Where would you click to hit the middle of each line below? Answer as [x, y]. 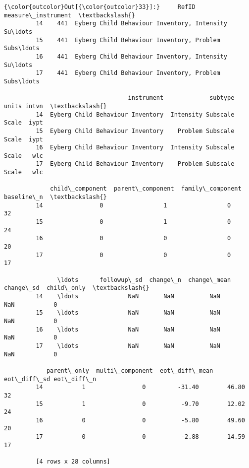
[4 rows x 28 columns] [73, 462]
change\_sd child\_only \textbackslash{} [77, 288]
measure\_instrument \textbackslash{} [70, 15]
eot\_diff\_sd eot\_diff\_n [50, 379]
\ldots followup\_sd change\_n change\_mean [144, 280]
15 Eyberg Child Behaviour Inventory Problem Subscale [135, 131]
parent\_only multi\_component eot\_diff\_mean [130, 370]
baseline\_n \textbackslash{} [55, 197]
